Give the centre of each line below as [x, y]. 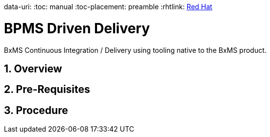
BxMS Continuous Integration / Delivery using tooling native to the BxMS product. [135, 50]
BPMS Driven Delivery [77, 28]
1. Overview [33, 68]
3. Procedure [36, 110]
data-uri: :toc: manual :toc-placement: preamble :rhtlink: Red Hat [108, 7]
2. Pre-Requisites [47, 90]
